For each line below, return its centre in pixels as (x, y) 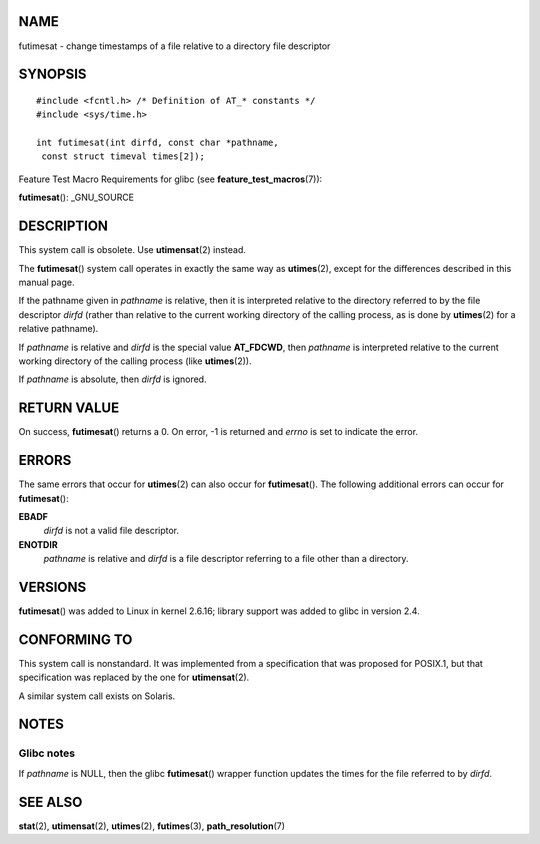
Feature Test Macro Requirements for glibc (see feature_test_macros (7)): (170, 179)
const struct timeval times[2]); (123, 156)
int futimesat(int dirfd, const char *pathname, (157, 143)
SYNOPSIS (52, 74)
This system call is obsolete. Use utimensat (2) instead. (132, 250)
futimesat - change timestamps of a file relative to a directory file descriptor (174, 46)
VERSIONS (52, 586)
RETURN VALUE (69, 408)
